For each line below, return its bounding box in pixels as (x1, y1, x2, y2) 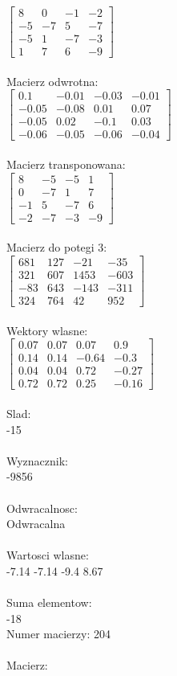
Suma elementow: (6, 594, 92, 611)
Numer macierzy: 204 (6, 625, 111, 642)
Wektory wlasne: (6, 322, 88, 338)
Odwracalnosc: (6, 499, 78, 516)
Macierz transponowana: (6, 156, 126, 173)
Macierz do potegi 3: (6, 239, 107, 256)
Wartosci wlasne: (6, 547, 89, 563)
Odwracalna (6, 515, 66, 532)
